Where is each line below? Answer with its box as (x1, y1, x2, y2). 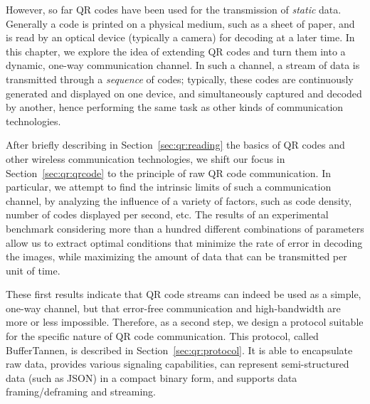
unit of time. (6, 262, 60, 277)
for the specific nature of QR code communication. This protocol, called (6, 329, 319, 344)
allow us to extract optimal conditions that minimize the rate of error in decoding (6, 235, 363, 250)
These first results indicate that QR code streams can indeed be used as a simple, (6, 287, 361, 302)
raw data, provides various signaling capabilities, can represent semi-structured (6, 356, 349, 371)
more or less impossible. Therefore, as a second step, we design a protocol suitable (6, 314, 364, 329)
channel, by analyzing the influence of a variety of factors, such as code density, (6, 193, 352, 208)
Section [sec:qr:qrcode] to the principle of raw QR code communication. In (6, 165, 331, 180)
